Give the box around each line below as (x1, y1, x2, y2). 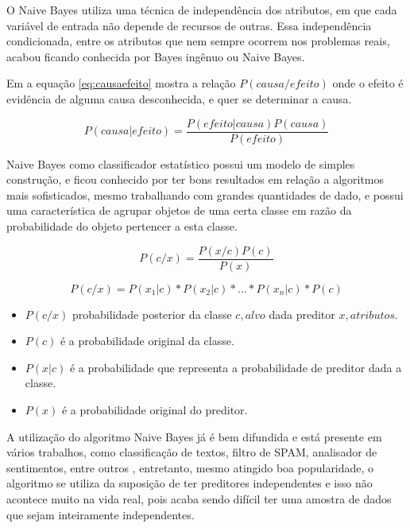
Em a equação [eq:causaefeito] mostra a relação (6, 75, 236, 91)
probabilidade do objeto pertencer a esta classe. (6, 218, 238, 234)
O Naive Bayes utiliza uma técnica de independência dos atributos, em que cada (6, 2, 397, 17)
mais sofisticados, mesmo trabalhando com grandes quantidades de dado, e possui (6, 186, 404, 203)
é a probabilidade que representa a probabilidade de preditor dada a (69, 359, 402, 375)
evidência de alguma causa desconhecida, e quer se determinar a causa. (6, 90, 352, 107)
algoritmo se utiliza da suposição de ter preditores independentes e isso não (6, 475, 373, 491)
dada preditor (269, 305, 335, 322)
